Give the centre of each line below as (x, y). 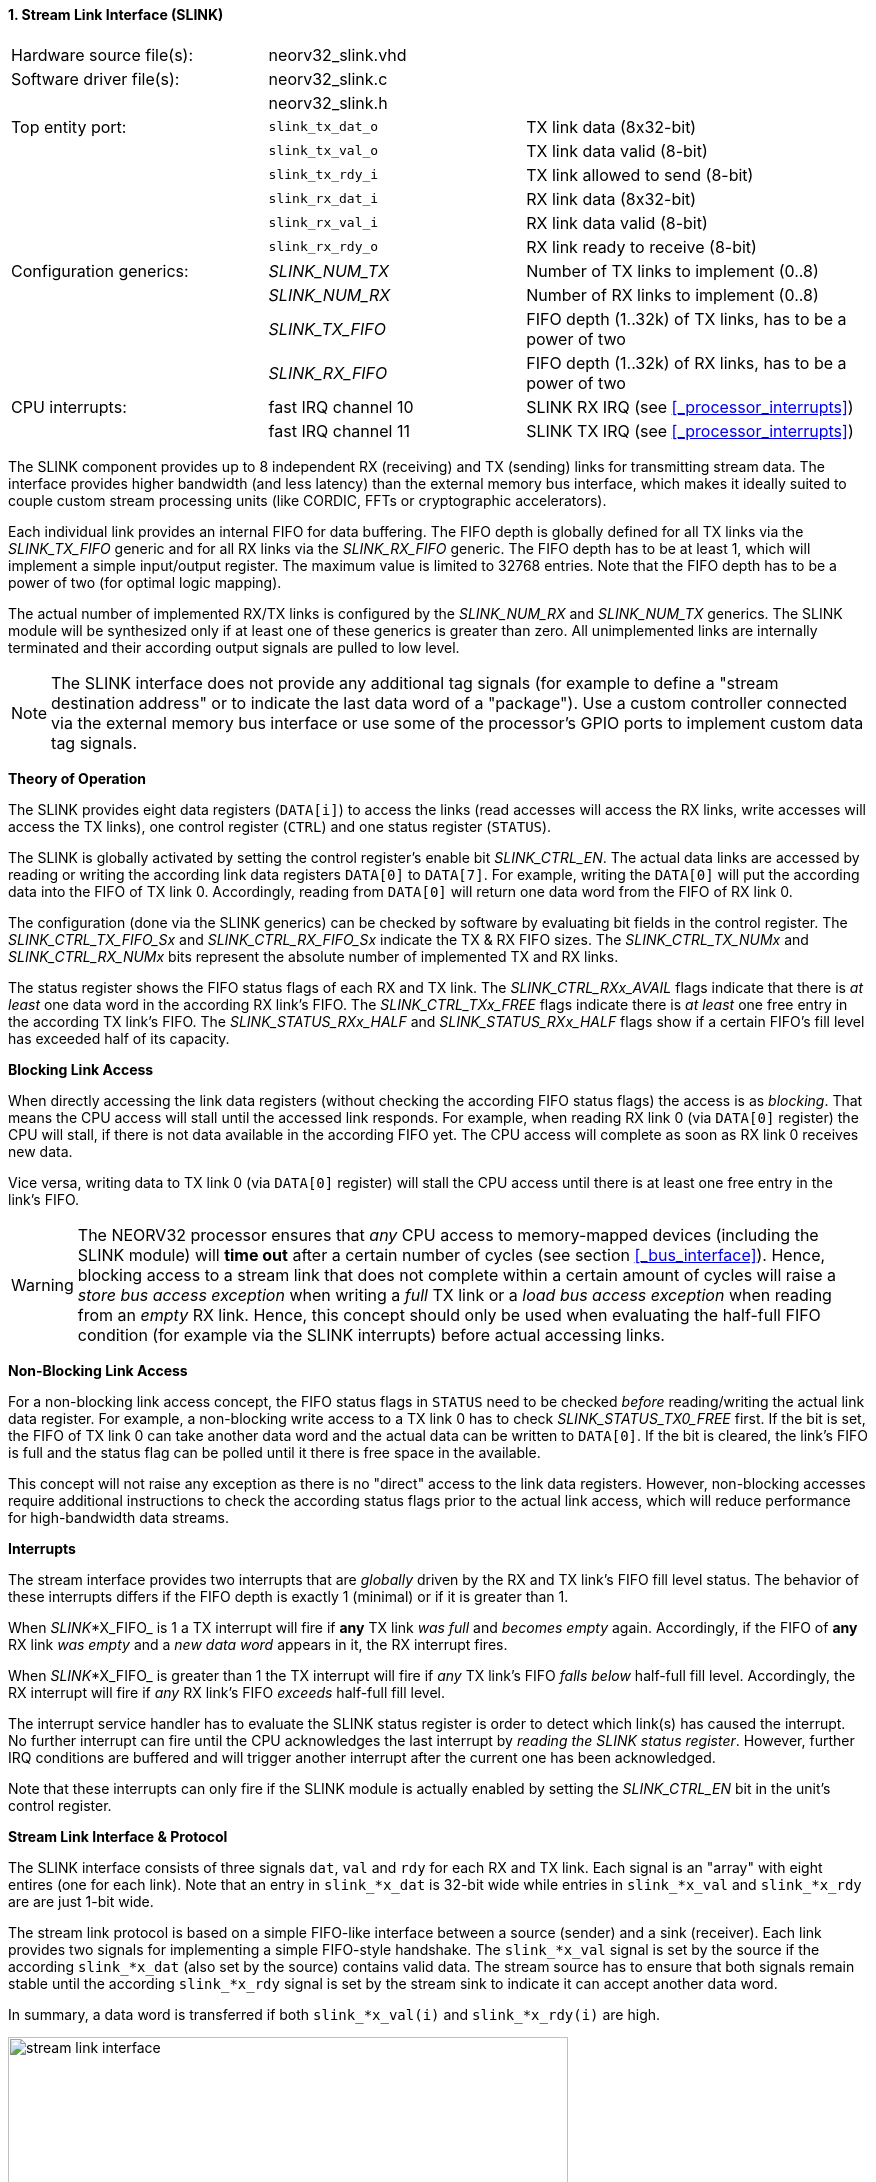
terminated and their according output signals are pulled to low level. (234, 647)
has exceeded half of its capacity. (119, 1038)
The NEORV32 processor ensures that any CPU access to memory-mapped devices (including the (448, 1234)
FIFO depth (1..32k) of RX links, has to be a (686, 362)
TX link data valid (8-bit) (617, 150)
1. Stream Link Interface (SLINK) (116, 14)
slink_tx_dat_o (323, 127)
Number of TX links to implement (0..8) (672, 270)
